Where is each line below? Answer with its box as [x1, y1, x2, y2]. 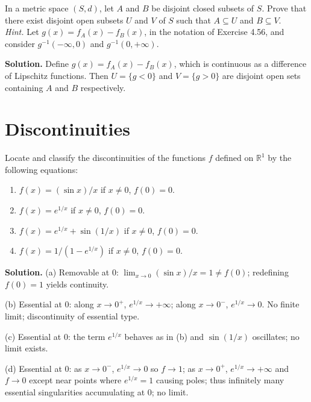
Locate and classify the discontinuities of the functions [5, 151, 206, 164]
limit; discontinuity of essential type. [5, 310, 140, 322]
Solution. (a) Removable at [5, 266, 110, 278]
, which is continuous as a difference [174, 57, 307, 70]
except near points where [29, 374, 122, 386]
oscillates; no [252, 330, 300, 342]
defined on [215, 151, 254, 164]
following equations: [5, 163, 78, 175]
